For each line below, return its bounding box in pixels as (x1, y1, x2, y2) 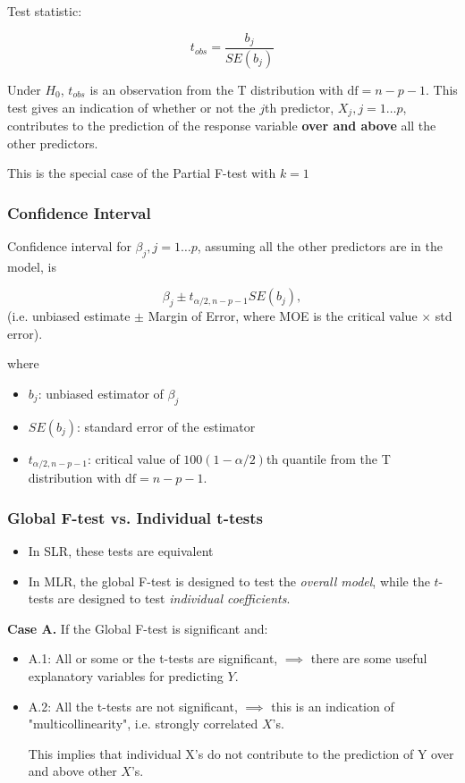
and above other (28, 762, 117, 780)
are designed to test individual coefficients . (57, 589, 291, 608)
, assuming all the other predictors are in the (197, 236, 443, 255)
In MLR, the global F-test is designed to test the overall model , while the (28, 571, 430, 590)
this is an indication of (271, 696, 394, 715)
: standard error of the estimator (77, 417, 256, 435)
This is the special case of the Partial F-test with (7, 164, 276, 182)
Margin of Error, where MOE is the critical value (148, 307, 418, 325)
